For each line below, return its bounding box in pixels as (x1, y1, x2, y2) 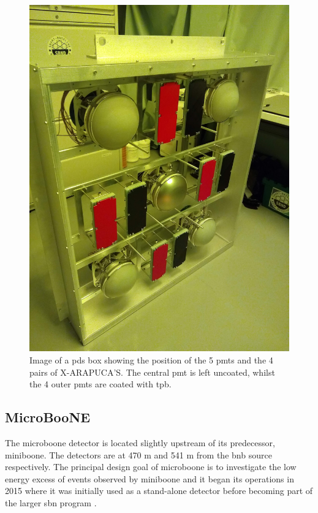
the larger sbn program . (5, 496, 97, 509)
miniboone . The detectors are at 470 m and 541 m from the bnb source (5, 448, 272, 461)
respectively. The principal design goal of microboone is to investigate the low (5, 460, 297, 473)
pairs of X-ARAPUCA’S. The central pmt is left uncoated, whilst (29, 365, 275, 378)
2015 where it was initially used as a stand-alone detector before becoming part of (5, 484, 313, 497)
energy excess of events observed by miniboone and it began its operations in (5, 472, 294, 485)
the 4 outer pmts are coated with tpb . (29, 378, 172, 390)
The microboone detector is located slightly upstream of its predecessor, (5, 436, 275, 449)
